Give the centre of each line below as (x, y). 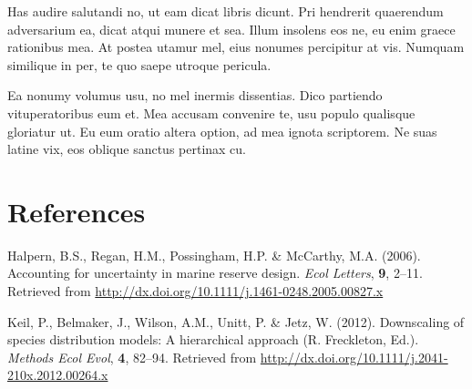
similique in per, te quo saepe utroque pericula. (139, 64)
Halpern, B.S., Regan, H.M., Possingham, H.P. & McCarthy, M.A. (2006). (214, 255)
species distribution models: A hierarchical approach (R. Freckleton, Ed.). (213, 339)
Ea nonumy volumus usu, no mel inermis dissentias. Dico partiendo (195, 95)
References (77, 211)
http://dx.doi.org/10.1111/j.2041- (354, 357)
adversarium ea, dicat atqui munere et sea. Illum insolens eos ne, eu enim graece (231, 29)
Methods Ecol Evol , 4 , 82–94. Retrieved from (132, 357)
